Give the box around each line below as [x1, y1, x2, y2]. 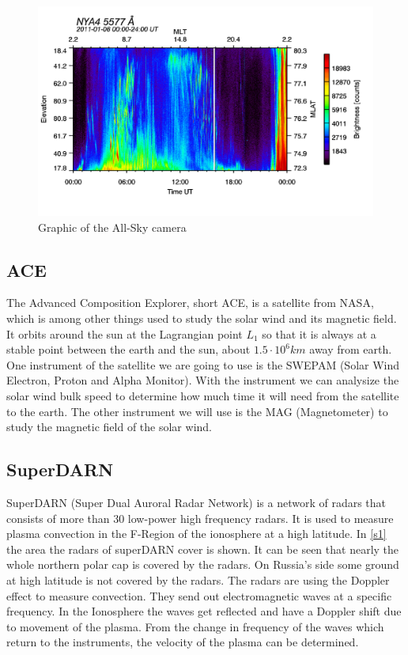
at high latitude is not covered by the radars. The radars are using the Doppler [6, 571, 390, 588]
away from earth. [309, 341, 392, 358]
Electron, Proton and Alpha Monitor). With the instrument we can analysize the [6, 372, 399, 388]
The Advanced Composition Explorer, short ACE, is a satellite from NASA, [6, 294, 374, 311]
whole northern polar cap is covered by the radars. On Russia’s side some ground [6, 556, 399, 573]
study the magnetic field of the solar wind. [6, 418, 212, 435]
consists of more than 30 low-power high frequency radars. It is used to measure [6, 509, 394, 526]
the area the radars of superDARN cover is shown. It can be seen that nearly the [6, 540, 399, 557]
